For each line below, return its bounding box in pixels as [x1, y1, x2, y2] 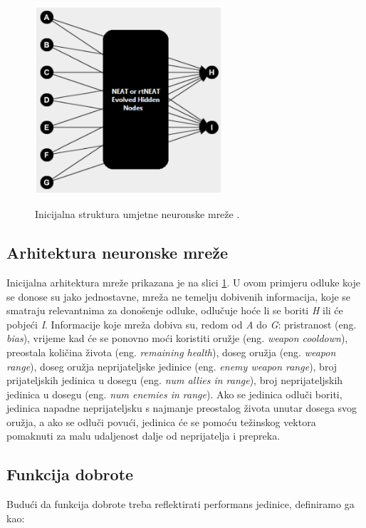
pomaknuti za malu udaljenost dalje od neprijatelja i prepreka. [6, 428, 281, 443]
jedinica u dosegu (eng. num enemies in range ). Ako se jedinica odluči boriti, [6, 386, 343, 401]
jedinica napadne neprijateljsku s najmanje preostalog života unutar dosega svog [6, 400, 357, 415]
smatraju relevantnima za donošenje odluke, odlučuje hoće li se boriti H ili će [6, 303, 343, 318]
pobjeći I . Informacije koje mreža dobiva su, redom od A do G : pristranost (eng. [6, 316, 357, 331]
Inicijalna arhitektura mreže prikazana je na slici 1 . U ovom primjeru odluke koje [6, 274, 360, 289]
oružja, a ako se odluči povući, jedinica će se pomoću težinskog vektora [6, 414, 316, 429]
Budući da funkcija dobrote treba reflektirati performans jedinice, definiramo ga [6, 497, 355, 512]
